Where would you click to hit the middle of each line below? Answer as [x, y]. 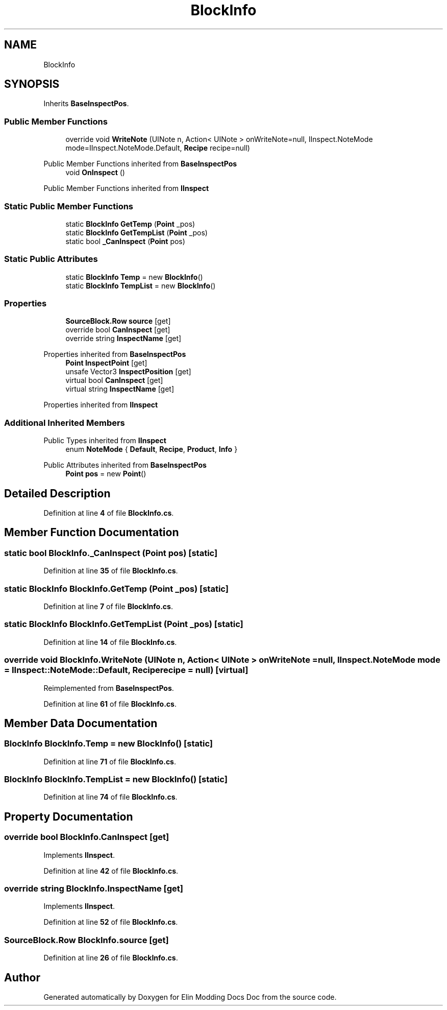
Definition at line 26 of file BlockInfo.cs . [111, 958]
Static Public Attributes [51, 259]
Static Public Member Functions [69, 206]
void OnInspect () [95, 173]
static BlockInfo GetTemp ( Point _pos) [130, 224]
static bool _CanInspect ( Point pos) [125, 241]
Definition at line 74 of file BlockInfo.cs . [110, 797]
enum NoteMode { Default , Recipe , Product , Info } [152, 449]
